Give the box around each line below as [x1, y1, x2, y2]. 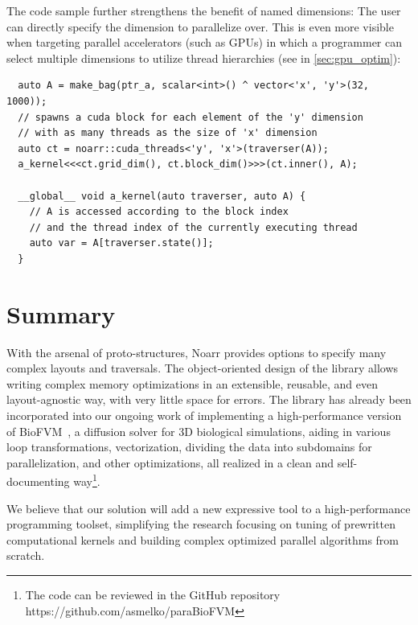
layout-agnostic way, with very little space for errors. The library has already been [6, 391, 412, 408]
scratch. [6, 547, 45, 564]
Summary [6, 297, 116, 330]
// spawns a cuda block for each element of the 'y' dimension [18, 111, 363, 123]
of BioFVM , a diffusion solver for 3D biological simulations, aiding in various [6, 422, 391, 439]
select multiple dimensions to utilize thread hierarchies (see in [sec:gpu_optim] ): [6, 49, 401, 66]
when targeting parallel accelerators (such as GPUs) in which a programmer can [6, 34, 403, 51]
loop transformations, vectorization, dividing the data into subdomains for [6, 438, 372, 455]
